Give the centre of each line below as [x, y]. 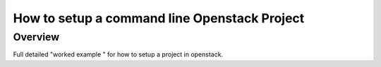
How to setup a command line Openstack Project [159, 18]
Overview [36, 37]
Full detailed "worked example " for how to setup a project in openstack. [118, 54]
